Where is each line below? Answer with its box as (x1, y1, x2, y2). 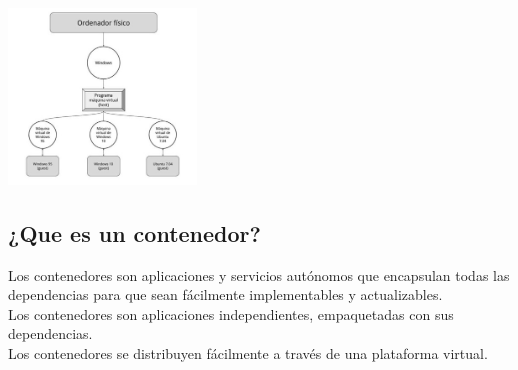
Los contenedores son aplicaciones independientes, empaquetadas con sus (8, 303, 454, 324)
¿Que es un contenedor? (8, 217, 261, 248)
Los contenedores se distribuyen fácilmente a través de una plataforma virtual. (8, 342, 488, 363)
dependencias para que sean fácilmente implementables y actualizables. (8, 284, 443, 305)
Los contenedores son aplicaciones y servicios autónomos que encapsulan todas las (8, 264, 510, 285)
